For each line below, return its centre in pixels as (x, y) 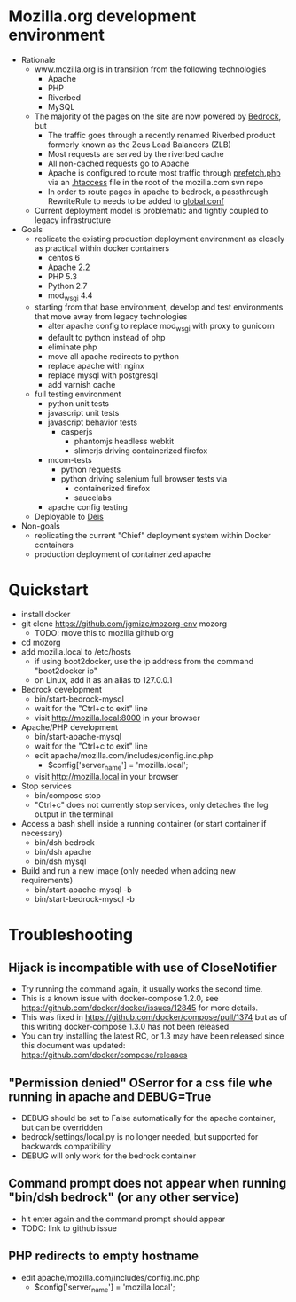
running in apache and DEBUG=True (110, 1097)
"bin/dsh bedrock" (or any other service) (124, 1198)
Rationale (38, 59)
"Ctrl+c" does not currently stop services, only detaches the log (151, 805)
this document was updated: (73, 1046)
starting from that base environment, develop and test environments (159, 307)
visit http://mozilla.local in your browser (106, 777)
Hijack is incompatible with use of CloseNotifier (142, 967)
